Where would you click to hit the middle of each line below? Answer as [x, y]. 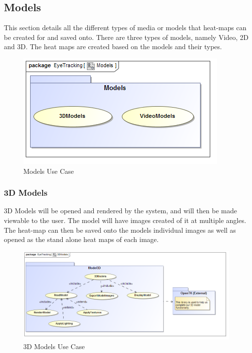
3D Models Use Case [54, 346]
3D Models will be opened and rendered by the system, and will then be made [121, 211]
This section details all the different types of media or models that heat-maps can [125, 28]
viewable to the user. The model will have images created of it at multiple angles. [125, 220]
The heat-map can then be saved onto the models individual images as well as [120, 230]
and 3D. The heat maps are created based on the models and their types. [113, 46]
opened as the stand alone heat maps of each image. [81, 239]
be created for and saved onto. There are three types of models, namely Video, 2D [126, 37]
